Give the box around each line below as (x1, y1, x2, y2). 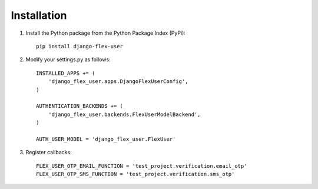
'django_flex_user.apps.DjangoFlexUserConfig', (48, 78, 188, 85)
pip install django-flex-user (36, 43, 124, 49)
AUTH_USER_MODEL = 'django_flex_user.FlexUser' (36, 135, 176, 142)
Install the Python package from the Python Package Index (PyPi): (25, 29, 185, 37)
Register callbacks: (25, 149, 72, 156)
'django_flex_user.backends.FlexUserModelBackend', (48, 111, 201, 118)
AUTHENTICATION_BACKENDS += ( (36, 103, 124, 110)
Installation (11, 9, 67, 22)
